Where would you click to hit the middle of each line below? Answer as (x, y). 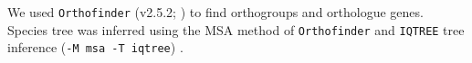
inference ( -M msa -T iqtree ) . (95, 47)
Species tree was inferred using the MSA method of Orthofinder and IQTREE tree (236, 29)
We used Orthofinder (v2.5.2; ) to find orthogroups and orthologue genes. (215, 12)
